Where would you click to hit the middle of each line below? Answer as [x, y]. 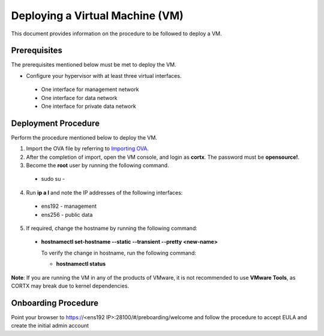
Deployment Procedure [55, 123]
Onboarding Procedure [55, 303]
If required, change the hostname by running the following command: [112, 228]
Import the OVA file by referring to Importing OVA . [88, 149]
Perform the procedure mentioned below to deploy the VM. [84, 137]
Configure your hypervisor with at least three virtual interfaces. [104, 75]
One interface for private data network [88, 106]
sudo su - [53, 179]
